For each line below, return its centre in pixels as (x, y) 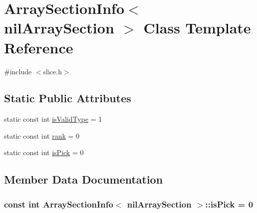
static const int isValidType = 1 (53, 119)
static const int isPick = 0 (44, 152)
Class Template (197, 28)
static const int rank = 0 (42, 135)
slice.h (52, 71)
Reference (39, 47)
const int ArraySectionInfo (59, 204)
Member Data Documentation (84, 179)
